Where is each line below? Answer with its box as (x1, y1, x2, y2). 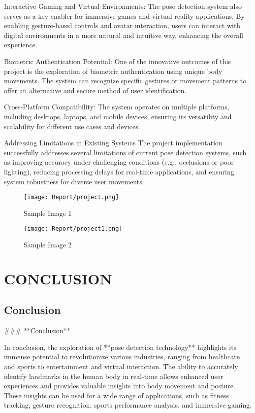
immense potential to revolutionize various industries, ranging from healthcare (4, 351, 240, 362)
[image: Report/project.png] (24, 194, 119, 201)
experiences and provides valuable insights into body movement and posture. (4, 380, 235, 391)
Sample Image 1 (24, 207, 72, 218)
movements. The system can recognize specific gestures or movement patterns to (4, 75, 247, 86)
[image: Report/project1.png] (24, 225, 123, 233)
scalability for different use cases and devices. (4, 121, 140, 131)
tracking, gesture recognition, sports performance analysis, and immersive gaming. (4, 400, 252, 410)
